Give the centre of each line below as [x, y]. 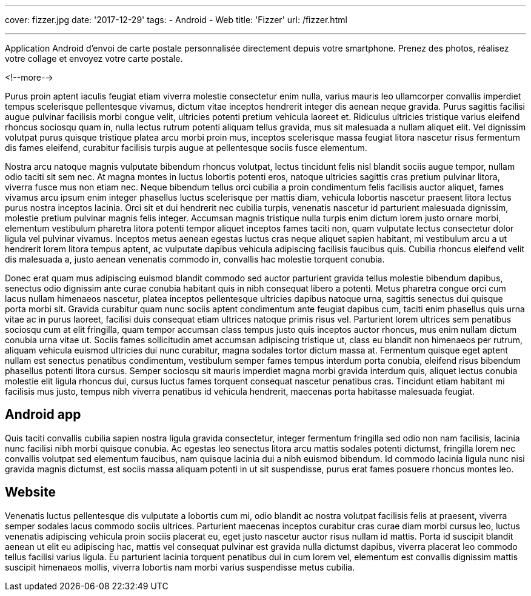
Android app [43, 415]
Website [30, 492]
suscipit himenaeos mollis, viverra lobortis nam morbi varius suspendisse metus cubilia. [180, 567]
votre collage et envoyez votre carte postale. [94, 59]
